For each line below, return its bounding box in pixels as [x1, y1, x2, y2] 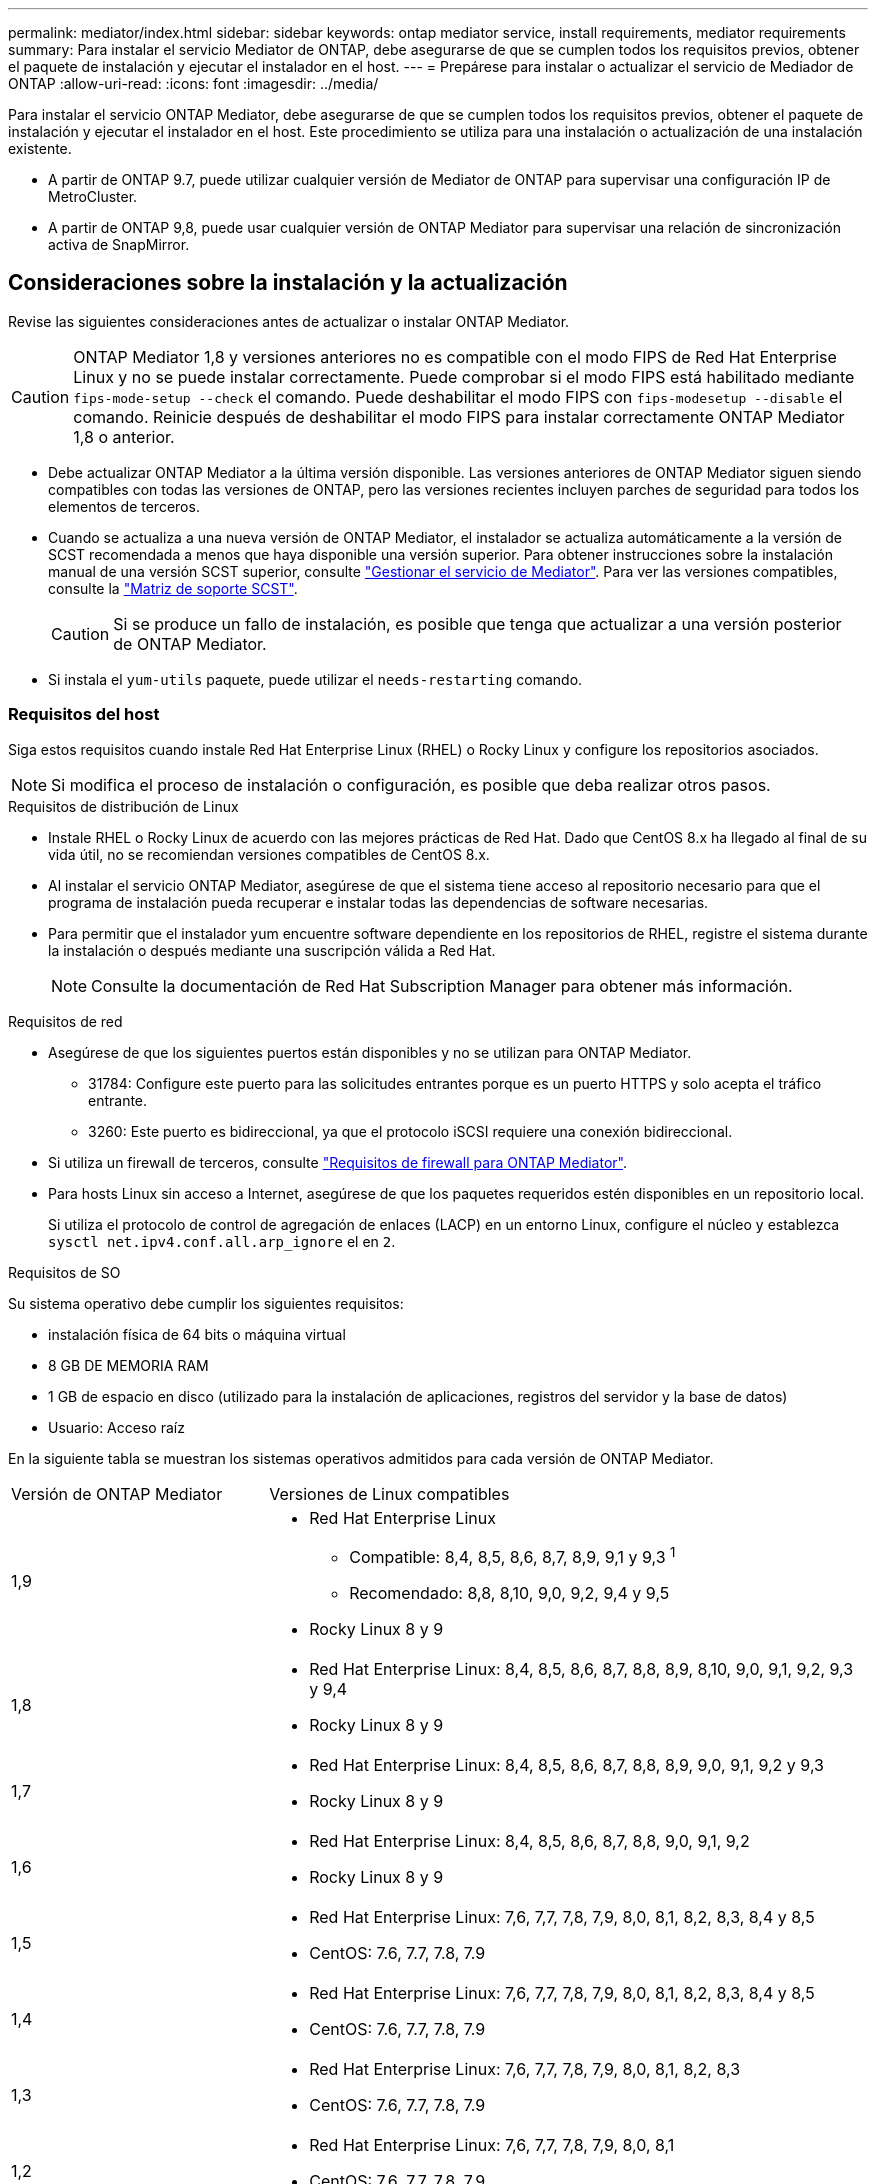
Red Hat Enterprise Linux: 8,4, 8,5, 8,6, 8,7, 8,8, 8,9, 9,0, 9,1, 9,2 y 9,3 [309, 1754, 824, 1775]
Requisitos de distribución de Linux [8, 797, 239, 815]
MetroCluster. [48, 188, 138, 205]
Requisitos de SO [8, 1263, 121, 1281]
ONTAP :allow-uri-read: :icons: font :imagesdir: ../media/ [8, 75, 379, 92]
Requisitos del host [8, 704, 160, 725]
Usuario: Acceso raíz [48, 1418, 185, 1436]
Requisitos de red [8, 1012, 123, 1030]
